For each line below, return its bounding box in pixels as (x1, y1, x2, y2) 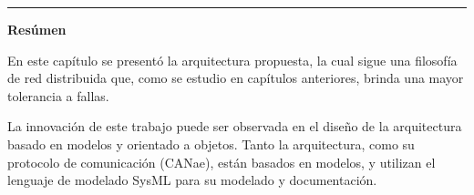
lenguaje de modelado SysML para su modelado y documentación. (7, 170, 377, 190)
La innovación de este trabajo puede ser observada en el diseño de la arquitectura (7, 117, 462, 136)
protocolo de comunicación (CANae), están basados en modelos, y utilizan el (7, 152, 436, 171)
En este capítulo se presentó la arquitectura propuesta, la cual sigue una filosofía (7, 50, 458, 69)
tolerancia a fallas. (7, 86, 109, 105)
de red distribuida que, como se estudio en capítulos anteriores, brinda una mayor (7, 68, 464, 87)
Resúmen (7, 20, 67, 38)
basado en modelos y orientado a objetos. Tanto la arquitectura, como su (7, 134, 415, 153)
